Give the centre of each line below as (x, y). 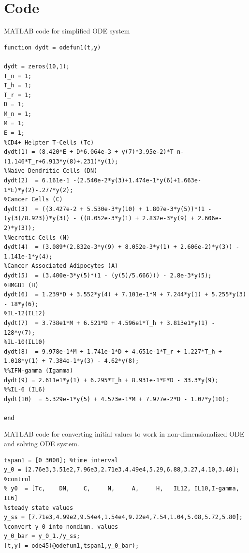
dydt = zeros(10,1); (37, 66)
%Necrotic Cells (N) (37, 237)
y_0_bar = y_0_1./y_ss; (42, 536)
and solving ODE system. (42, 444)
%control (18, 479)
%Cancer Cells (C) (33, 200)
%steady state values (39, 508)
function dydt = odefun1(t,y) (52, 47)
